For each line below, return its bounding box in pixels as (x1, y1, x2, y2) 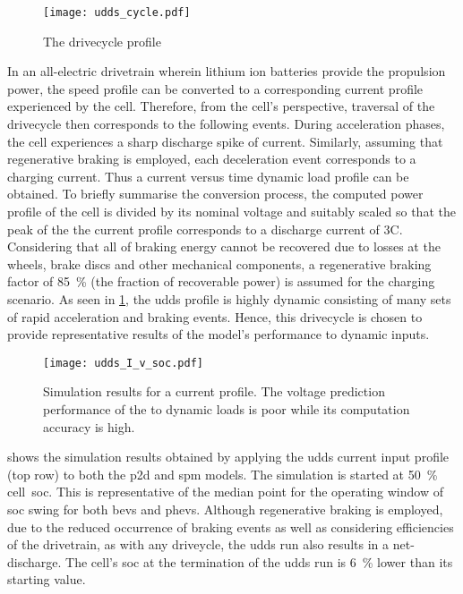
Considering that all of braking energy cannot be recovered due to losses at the (7, 237, 441, 256)
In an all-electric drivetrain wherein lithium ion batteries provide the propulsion (7, 62, 446, 81)
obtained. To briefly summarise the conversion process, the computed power (7, 184, 424, 203)
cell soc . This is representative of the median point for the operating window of (7, 482, 443, 501)
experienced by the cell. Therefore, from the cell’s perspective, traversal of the (7, 97, 435, 115)
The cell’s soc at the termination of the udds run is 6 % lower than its (65, 552, 453, 571)
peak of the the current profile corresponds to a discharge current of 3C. (7, 219, 403, 238)
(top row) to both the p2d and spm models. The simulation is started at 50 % (7, 464, 438, 483)
